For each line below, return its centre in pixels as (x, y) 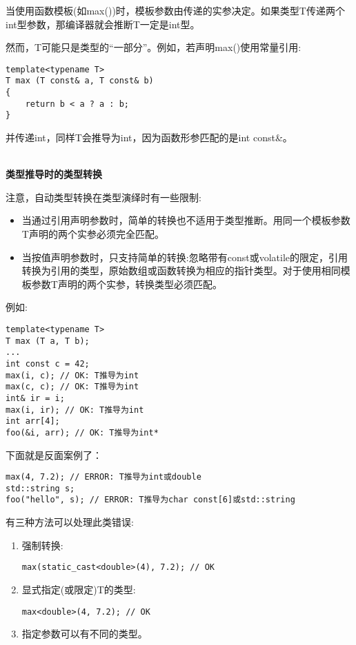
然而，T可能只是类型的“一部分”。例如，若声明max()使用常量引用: (154, 47)
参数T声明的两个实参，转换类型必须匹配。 (127, 284)
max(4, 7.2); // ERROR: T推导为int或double (103, 477)
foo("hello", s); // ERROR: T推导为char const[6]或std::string (150, 500)
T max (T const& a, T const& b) (80, 81)
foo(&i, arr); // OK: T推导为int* (82, 432)
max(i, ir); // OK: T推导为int (75, 410)
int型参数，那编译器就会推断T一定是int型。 (103, 24)
